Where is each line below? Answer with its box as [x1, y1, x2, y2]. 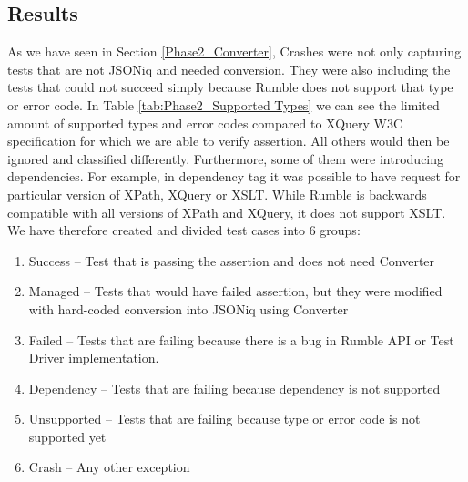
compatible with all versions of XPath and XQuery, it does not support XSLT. [7, 202, 446, 221]
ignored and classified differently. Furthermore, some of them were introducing [7, 149, 444, 168]
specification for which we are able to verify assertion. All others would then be [7, 131, 450, 150]
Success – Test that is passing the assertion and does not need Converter [28, 251, 435, 270]
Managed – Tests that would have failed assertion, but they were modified [28, 282, 443, 301]
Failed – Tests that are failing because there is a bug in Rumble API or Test [28, 330, 454, 349]
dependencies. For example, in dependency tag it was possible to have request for [7, 167, 461, 186]
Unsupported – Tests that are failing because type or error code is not [28, 409, 421, 428]
